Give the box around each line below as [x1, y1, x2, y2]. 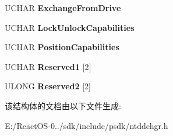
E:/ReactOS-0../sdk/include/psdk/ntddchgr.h [5, 119, 168, 131]
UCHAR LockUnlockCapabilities [5, 21, 135, 33]
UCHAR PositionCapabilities [5, 41, 119, 53]
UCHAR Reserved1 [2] [5, 60, 91, 72]
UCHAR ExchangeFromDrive [5, 2, 121, 13]
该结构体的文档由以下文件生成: [5, 99, 121, 111]
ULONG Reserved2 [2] [5, 80, 91, 92]
